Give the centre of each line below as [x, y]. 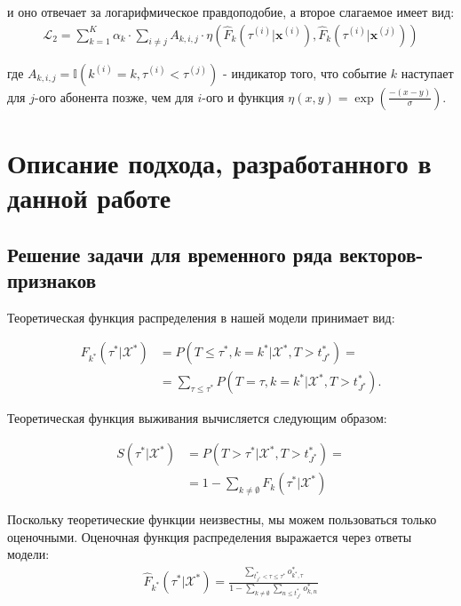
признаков [52, 279]
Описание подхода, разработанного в [219, 162]
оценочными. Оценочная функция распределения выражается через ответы [210, 536]
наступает [427, 72]
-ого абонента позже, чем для [114, 96]
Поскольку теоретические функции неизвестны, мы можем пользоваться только [222, 519]
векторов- [381, 254]
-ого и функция [243, 96]
